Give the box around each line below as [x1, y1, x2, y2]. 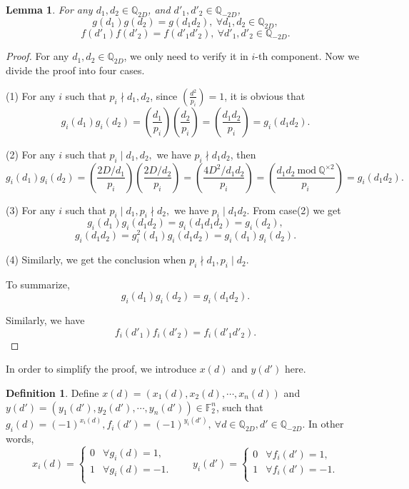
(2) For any [6, 146, 56, 161]
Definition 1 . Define [6, 385, 99, 400]
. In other [302, 416, 344, 431]
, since [150, 88, 178, 103]
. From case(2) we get [246, 202, 341, 217]
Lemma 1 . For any [6, 2, 93, 16]
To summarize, [6, 276, 70, 291]
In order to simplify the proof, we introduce [6, 361, 197, 376]
